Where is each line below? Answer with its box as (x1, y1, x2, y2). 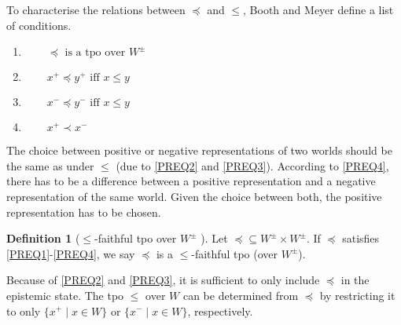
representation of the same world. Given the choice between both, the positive (6, 188, 382, 204)
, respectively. (187, 302, 253, 319)
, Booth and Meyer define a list (243, 2, 394, 17)
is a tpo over (64, 47, 126, 59)
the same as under (6, 157, 94, 173)
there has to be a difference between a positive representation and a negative (6, 173, 376, 189)
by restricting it (319, 287, 395, 303)
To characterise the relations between (6, 2, 186, 17)
